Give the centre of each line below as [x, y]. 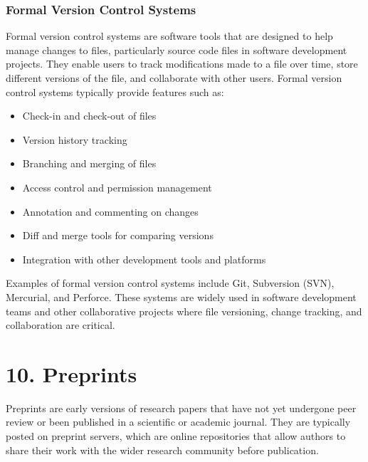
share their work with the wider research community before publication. [162, 450]
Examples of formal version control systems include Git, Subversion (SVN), [170, 283]
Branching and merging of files [89, 163]
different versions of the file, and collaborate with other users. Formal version [174, 78]
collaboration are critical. [61, 325]
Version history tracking [75, 139]
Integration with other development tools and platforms [144, 259]
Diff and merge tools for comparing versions [118, 235]
